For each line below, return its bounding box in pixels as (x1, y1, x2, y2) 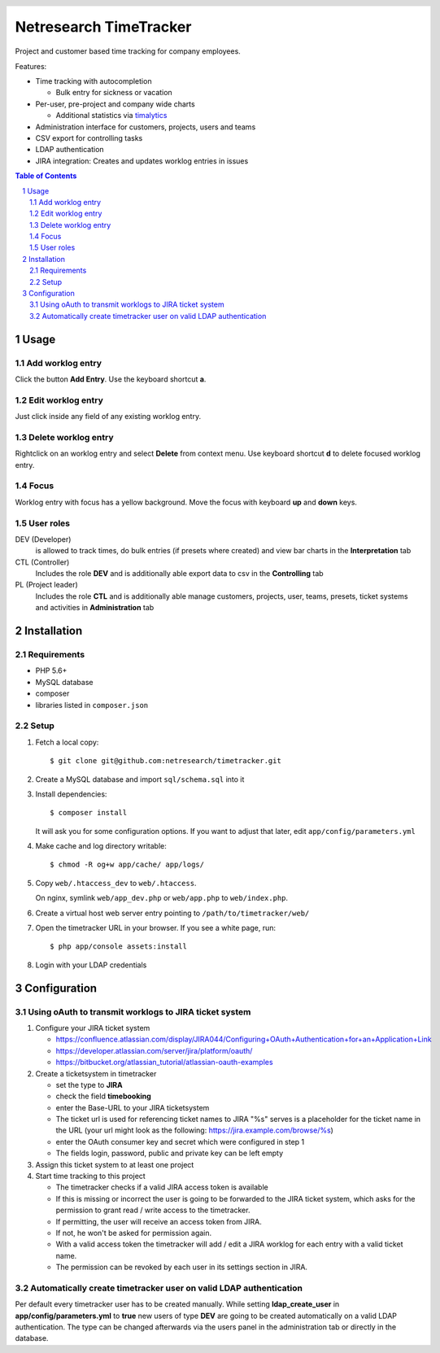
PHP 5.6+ (35, 666, 68, 675)
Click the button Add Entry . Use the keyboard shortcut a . (15, 374, 207, 384)
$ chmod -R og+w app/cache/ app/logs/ (50, 860, 205, 870)
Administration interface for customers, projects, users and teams (35, 122, 256, 132)
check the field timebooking (55, 1091, 152, 1102)
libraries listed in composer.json (35, 700, 149, 709)
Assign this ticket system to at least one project (35, 1159, 194, 1169)
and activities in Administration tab (35, 603, 155, 613)
